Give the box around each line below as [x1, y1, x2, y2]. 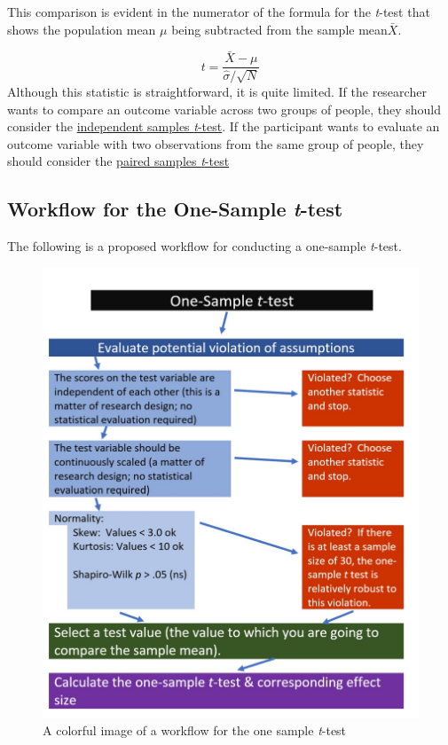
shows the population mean [7, 20, 156, 38]
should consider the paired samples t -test [7, 152, 230, 170]
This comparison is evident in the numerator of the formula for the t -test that [7, 3, 430, 20]
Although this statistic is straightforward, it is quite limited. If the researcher [7, 82, 427, 101]
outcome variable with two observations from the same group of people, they [7, 134, 424, 153]
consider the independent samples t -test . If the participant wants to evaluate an [7, 117, 440, 136]
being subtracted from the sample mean [171, 20, 388, 38]
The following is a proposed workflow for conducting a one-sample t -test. [7, 237, 402, 255]
